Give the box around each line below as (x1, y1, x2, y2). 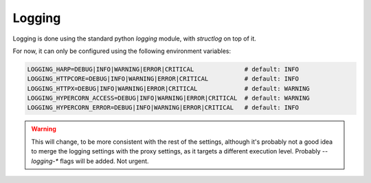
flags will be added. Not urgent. (59, 157, 149, 165)
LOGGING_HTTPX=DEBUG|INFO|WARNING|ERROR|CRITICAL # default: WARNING (27, 85, 311, 92)
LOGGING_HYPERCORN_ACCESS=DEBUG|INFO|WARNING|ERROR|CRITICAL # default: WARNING (27, 94, 311, 103)
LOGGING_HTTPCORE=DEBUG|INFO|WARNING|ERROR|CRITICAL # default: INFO (27, 75, 299, 83)
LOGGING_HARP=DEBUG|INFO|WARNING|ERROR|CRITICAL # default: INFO (27, 65, 299, 73)
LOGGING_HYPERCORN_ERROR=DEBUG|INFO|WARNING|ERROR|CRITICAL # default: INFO (27, 104, 299, 111)
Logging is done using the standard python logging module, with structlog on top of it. (12, 34, 257, 43)
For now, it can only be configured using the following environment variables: (12, 47, 232, 55)
